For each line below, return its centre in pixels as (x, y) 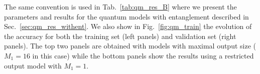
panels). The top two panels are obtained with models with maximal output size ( (130, 46)
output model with (33, 65)
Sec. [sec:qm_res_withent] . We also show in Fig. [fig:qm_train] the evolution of (128, 26)
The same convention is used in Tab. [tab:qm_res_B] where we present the (120, 6)
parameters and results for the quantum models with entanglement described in (126, 16)
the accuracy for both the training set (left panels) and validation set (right (120, 36)
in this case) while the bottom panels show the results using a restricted (143, 55)
